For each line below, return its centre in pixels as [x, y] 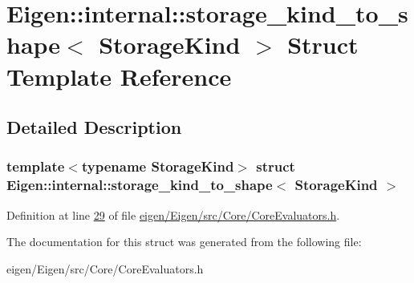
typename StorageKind [158, 166]
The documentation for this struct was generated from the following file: [184, 242]
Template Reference [119, 76]
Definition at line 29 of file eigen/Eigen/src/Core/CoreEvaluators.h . [173, 214]
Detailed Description [94, 127]
